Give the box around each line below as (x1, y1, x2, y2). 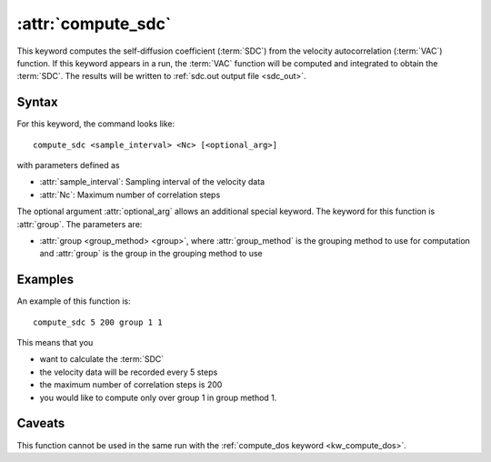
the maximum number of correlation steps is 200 (39, 379, 223, 390)
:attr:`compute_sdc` (16, 14, 172, 34)
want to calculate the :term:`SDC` (39, 354, 165, 365)
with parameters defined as (16, 160, 120, 171)
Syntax (16, 95, 58, 110)
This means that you (16, 337, 94, 348)
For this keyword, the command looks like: (16, 118, 175, 129)
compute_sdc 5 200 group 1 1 (33, 316, 163, 327)
